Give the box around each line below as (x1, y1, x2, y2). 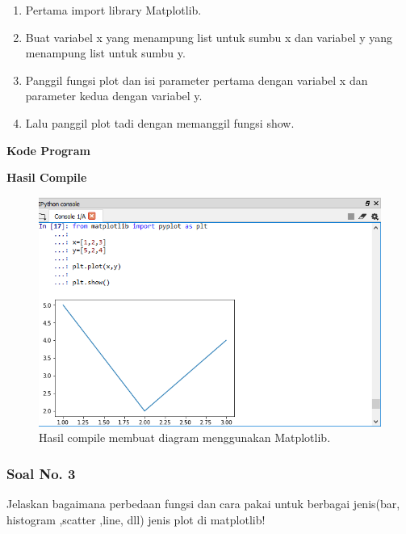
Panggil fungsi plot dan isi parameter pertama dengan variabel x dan (25, 71, 368, 88)
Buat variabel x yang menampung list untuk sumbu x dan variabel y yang (25, 28, 393, 45)
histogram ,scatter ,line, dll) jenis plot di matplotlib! (6, 511, 266, 528)
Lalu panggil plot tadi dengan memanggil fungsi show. (25, 114, 295, 131)
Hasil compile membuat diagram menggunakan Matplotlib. (39, 429, 331, 446)
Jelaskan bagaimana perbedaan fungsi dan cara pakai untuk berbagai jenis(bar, (6, 495, 400, 512)
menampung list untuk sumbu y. (25, 44, 186, 61)
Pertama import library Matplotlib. (25, 2, 202, 18)
